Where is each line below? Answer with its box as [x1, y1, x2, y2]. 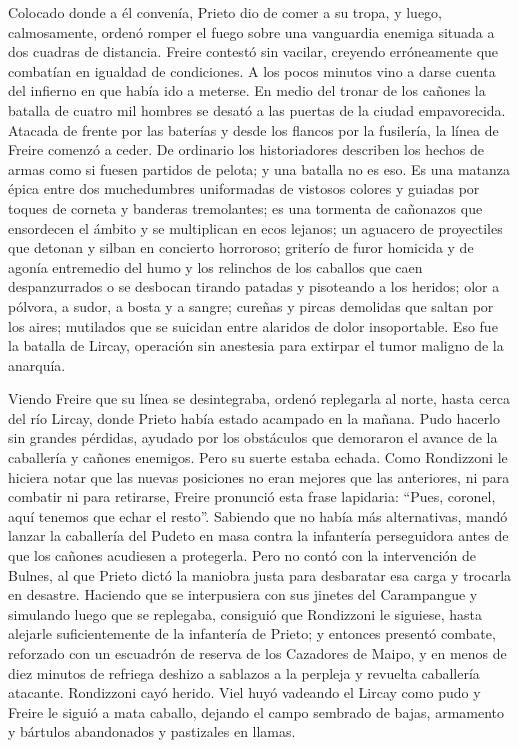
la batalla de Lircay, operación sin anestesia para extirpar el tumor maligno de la [8, 335, 504, 356]
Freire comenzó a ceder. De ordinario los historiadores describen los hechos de [8, 139, 484, 160]
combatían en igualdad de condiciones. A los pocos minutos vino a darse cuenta [8, 60, 496, 81]
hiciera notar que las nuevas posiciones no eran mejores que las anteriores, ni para [8, 466, 510, 487]
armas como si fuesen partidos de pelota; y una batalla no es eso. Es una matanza [8, 158, 511, 179]
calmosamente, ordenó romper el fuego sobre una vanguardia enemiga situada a [8, 21, 495, 42]
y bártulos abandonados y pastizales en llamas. [8, 721, 296, 742]
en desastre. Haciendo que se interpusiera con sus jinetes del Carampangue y [8, 584, 478, 605]
